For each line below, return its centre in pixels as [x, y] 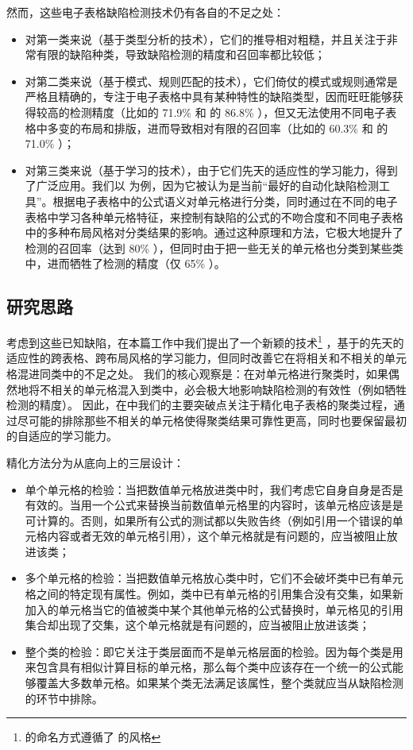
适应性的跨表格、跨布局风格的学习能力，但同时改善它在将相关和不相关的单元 [206, 358]
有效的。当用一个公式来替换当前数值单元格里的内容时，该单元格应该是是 [214, 505]
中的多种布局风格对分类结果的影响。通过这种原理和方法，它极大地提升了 [214, 232]
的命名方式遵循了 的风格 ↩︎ [93, 737]
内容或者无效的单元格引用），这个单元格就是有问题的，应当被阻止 [217, 536]
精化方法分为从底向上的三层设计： [95, 462]
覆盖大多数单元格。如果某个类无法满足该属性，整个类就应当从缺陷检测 [220, 683]
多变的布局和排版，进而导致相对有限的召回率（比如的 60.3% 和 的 [218, 128]
